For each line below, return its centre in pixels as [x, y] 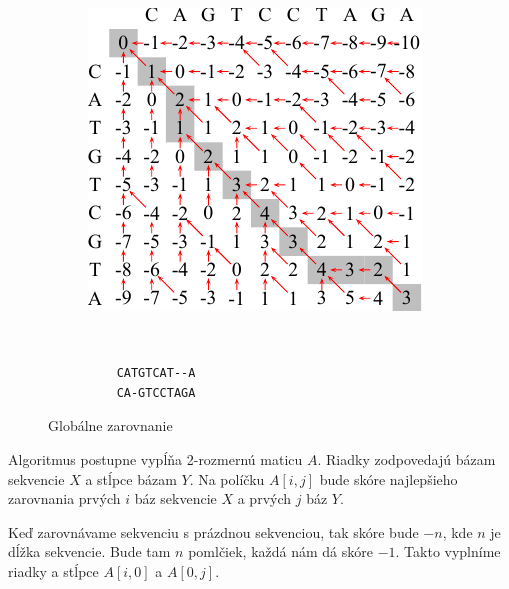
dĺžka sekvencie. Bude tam [89, 551]
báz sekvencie [175, 498]
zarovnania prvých [64, 498]
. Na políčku [227, 478]
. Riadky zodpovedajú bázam [406, 458]
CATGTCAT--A [156, 373]
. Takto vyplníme [448, 551]
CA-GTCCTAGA [156, 392]
